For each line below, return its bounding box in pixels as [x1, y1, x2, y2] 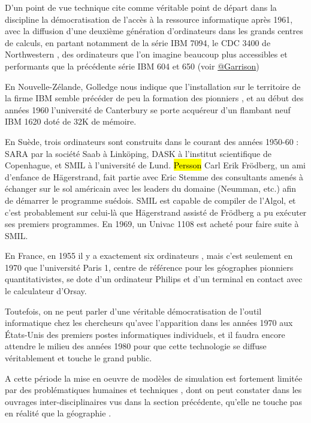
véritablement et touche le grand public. [5, 352, 152, 364]
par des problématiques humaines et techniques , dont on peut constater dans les [5, 383, 302, 396]
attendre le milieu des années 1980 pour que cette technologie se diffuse [5, 340, 267, 352]
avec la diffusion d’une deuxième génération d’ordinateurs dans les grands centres [5, 25, 303, 37]
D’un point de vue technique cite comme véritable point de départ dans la [5, 1, 277, 13]
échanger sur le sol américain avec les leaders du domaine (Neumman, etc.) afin [5, 182, 297, 195]
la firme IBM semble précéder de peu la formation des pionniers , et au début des [5, 92, 304, 104]
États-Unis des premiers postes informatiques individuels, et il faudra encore [5, 328, 285, 340]
